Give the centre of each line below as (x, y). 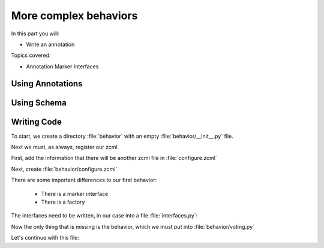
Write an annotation (50, 44)
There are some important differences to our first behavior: (84, 180)
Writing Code (37, 122)
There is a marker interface (75, 193)
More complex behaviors (74, 16)
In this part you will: (35, 34)
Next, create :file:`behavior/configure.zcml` (64, 169)
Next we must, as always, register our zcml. (65, 147)
